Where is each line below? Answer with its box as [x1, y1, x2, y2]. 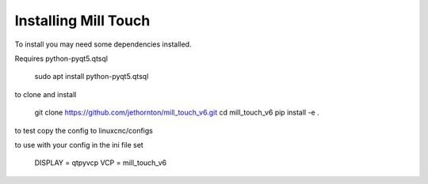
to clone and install [14, 89, 77, 99]
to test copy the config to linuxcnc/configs [14, 126, 154, 135]
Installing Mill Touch [14, 12, 151, 29]
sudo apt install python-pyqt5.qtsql [34, 72, 149, 81]
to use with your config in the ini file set [14, 140, 144, 149]
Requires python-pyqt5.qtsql [14, 54, 109, 63]
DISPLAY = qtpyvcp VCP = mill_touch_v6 [34, 158, 166, 167]
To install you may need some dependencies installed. [14, 39, 192, 49]
